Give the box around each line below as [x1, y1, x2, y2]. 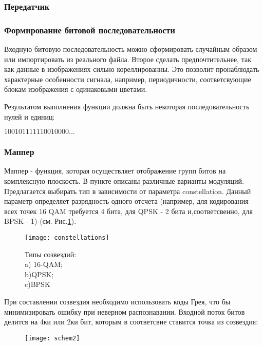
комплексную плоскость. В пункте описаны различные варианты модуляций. [4, 176, 244, 186]
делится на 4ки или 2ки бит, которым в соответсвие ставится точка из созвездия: [4, 316, 258, 327]
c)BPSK [25, 279, 50, 290]
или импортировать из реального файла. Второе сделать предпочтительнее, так [4, 53, 251, 64]
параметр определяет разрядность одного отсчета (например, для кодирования [4, 196, 249, 206]
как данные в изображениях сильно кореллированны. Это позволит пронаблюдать [4, 64, 259, 74]
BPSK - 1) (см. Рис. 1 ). [4, 216, 77, 226]
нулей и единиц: [4, 111, 55, 122]
